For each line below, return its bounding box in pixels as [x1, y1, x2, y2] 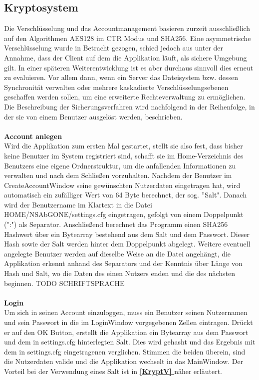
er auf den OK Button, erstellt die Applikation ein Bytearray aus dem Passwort [4, 326, 249, 337]
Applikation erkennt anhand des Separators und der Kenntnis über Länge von [4, 258, 243, 268]
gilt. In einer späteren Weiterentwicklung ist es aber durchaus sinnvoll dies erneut [4, 62, 254, 72]
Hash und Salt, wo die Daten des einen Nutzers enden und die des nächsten [4, 268, 235, 278]
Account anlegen [4, 130, 62, 141]
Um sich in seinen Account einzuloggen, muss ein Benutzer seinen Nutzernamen [4, 307, 248, 317]
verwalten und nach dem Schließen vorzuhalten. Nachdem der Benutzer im [4, 170, 232, 180]
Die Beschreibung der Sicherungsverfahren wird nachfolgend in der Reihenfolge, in [4, 101, 255, 111]
